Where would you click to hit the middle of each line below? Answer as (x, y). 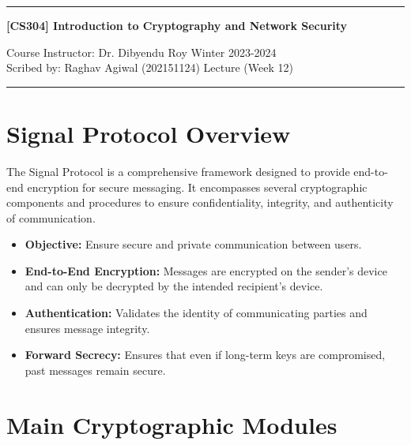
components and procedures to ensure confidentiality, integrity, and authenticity (200, 202)
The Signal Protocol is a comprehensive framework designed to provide (178, 171)
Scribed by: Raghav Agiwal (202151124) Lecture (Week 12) (150, 67)
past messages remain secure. (95, 370)
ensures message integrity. (87, 328)
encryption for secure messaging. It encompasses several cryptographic (197, 187)
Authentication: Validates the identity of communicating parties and (196, 313)
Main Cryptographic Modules (172, 424)
